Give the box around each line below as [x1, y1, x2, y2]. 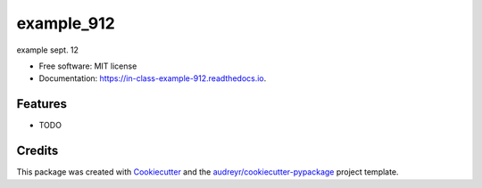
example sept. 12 [16, 45, 79, 55]
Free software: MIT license [38, 61, 137, 71]
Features [16, 96, 67, 111]
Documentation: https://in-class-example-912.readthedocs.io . [38, 73, 267, 84]
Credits [16, 143, 59, 159]
